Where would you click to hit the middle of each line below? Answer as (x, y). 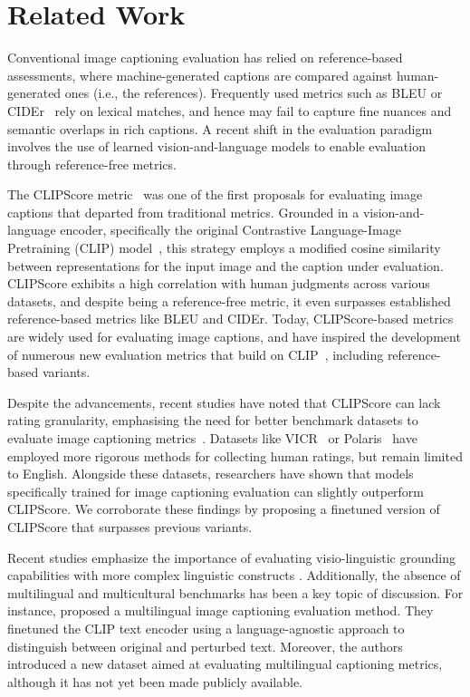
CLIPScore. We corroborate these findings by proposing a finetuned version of (224, 509)
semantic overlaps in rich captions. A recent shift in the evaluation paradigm (220, 128)
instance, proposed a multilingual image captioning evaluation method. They (221, 610)
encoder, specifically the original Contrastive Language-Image (230, 230)
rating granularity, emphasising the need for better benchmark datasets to (213, 420)
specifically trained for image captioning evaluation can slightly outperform (216, 491)
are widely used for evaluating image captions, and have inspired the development (234, 337)
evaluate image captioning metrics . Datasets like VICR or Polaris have (212, 438)
